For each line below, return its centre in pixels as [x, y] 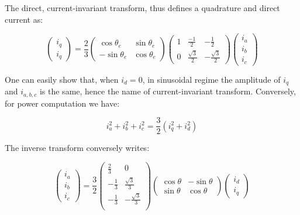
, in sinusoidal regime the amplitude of [211, 79]
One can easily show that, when [62, 79]
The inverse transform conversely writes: [77, 148]
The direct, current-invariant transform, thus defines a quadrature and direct [142, 8]
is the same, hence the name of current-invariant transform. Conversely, [168, 91]
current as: [24, 19]
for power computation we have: [62, 103]
